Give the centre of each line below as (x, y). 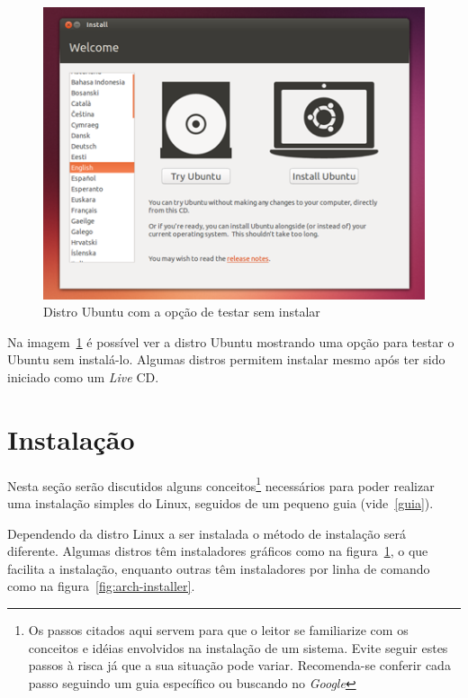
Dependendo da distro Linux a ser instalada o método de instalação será (207, 533)
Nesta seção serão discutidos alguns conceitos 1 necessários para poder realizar (221, 484)
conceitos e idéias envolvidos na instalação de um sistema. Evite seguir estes (238, 647)
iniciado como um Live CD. (83, 377)
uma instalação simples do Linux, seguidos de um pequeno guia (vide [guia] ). (220, 503)
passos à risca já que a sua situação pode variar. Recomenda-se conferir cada (239, 665)
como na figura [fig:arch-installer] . (101, 586)
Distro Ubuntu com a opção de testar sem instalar (182, 312)
